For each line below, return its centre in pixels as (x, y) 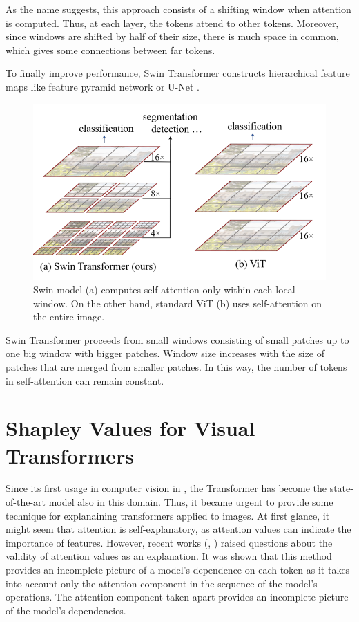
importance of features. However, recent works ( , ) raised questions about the (169, 542)
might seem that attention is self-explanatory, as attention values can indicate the (178, 529)
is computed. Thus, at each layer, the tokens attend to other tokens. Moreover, (172, 22)
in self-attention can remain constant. (85, 380)
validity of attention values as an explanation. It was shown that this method (169, 556)
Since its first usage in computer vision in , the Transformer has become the (166, 488)
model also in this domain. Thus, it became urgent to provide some (191, 502)
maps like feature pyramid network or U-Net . (103, 86)
